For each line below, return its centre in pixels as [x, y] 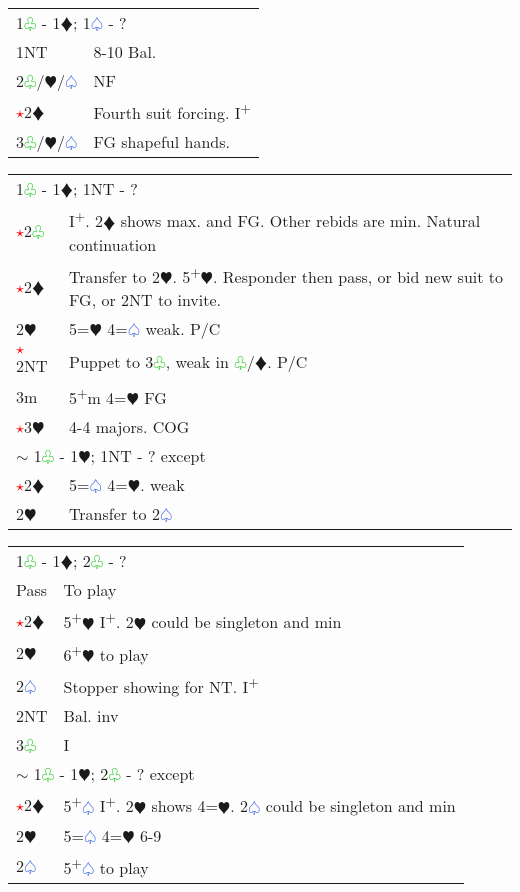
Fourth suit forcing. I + [172, 111]
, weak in [197, 361]
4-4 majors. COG [129, 427]
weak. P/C [183, 328]
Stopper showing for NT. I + [161, 685]
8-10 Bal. [125, 51]
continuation [113, 244]
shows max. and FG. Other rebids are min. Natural [300, 221]
